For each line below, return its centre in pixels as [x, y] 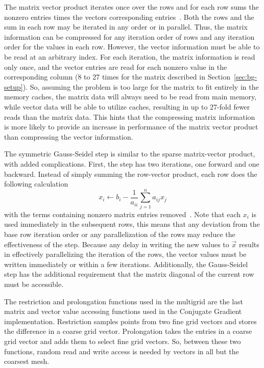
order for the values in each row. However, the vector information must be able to [132, 47]
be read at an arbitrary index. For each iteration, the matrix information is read [130, 56]
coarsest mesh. [27, 361]
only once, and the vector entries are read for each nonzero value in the [116, 67]
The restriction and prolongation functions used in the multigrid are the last [124, 301]
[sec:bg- [246, 77]
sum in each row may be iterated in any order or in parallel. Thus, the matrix [126, 27]
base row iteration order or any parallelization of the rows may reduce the [120, 234]
